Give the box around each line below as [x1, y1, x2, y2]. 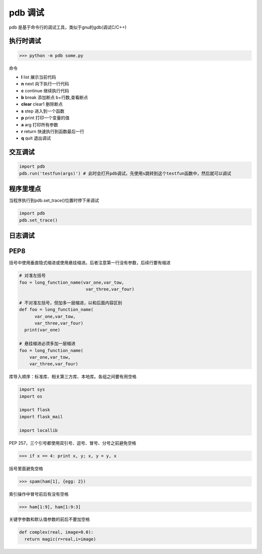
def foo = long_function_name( [19, 307, 94, 312]
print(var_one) [24, 327, 61, 333]
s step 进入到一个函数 [21, 108, 65, 114]
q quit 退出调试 [21, 135, 51, 141]
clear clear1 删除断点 [21, 101, 63, 107]
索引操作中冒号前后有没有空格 [9, 491, 69, 497]
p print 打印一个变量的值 [21, 115, 70, 121]
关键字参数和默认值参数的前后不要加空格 [9, 517, 90, 522]
